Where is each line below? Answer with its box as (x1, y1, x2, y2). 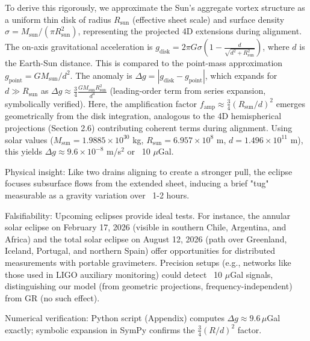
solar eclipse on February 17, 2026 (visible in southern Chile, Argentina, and (5, 221, 287, 233)
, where (262, 40, 290, 53)
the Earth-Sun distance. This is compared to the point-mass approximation (5, 57, 283, 69)
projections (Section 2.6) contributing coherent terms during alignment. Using (5, 121, 293, 134)
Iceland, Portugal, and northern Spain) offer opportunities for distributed (5, 244, 276, 257)
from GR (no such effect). (5, 291, 100, 304)
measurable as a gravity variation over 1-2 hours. (5, 188, 190, 201)
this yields (5, 145, 42, 158)
